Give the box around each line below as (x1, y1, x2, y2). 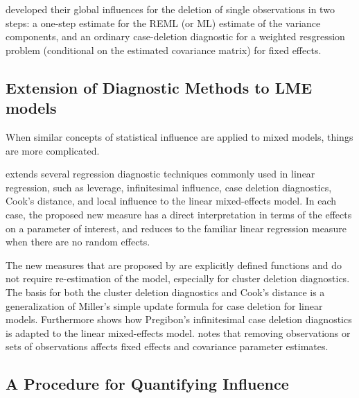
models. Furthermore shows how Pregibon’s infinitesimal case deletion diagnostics (6, 312, 352, 327)
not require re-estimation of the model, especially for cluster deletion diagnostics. (6, 271, 350, 286)
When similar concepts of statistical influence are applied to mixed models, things (6, 129, 353, 144)
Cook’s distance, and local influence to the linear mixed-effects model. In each (6, 193, 337, 208)
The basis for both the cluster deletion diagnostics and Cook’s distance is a (6, 284, 325, 299)
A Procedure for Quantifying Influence (6, 373, 289, 395)
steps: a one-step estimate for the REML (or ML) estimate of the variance (6, 15, 321, 30)
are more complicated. (6, 143, 100, 157)
